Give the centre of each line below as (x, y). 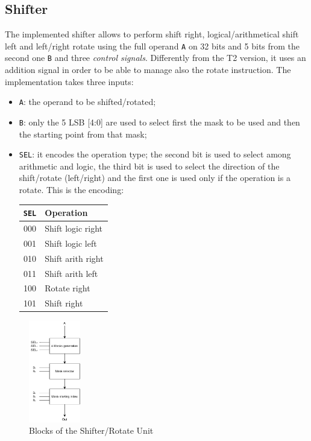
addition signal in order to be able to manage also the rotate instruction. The (148, 70)
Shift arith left (71, 273)
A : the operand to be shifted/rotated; (87, 102)
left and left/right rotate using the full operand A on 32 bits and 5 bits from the (152, 46)
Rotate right (68, 288)
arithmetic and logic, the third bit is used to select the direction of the (149, 166)
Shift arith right (74, 258)
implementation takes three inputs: (69, 81)
